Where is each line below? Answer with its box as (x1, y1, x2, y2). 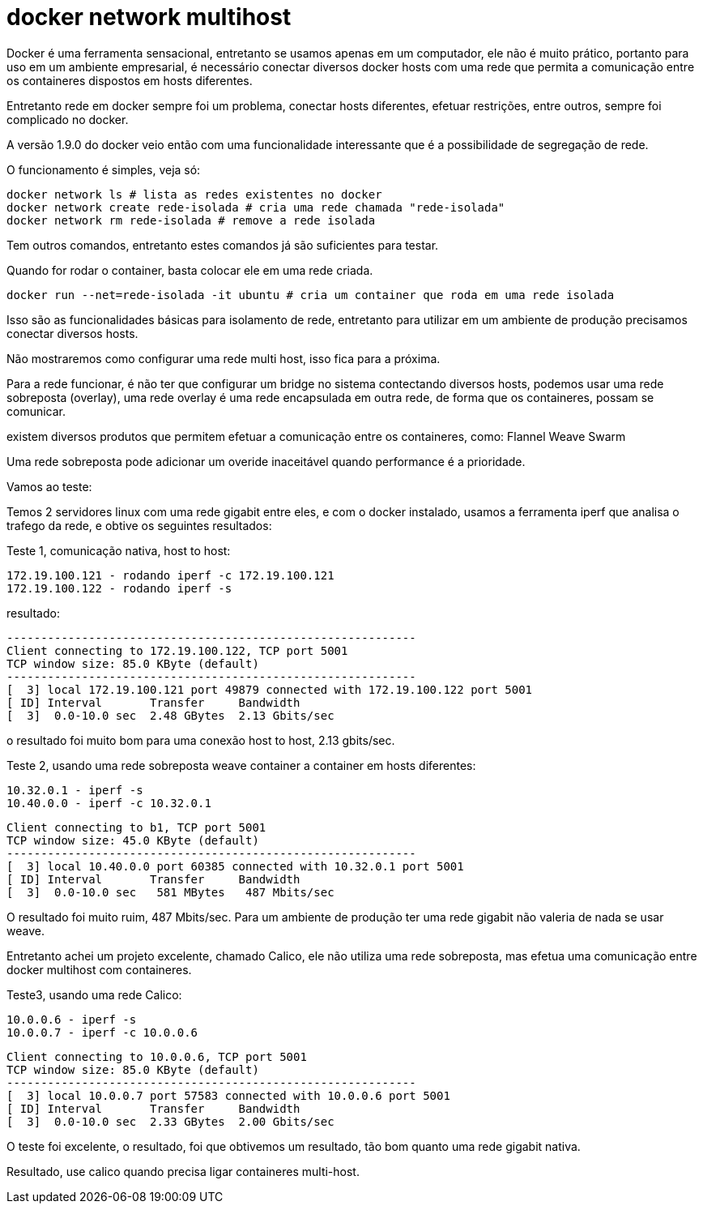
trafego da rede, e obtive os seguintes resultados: (6, 518, 272, 532)
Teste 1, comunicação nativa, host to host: (6, 543, 231, 558)
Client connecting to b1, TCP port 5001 (6, 820, 266, 834)
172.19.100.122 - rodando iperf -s (6, 581, 232, 595)
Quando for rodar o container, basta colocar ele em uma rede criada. (6, 263, 373, 277)
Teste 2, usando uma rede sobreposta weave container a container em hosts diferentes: (6, 758, 476, 772)
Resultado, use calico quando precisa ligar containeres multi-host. (6, 1164, 360, 1178)
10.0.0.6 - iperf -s (6, 1012, 137, 1026)
